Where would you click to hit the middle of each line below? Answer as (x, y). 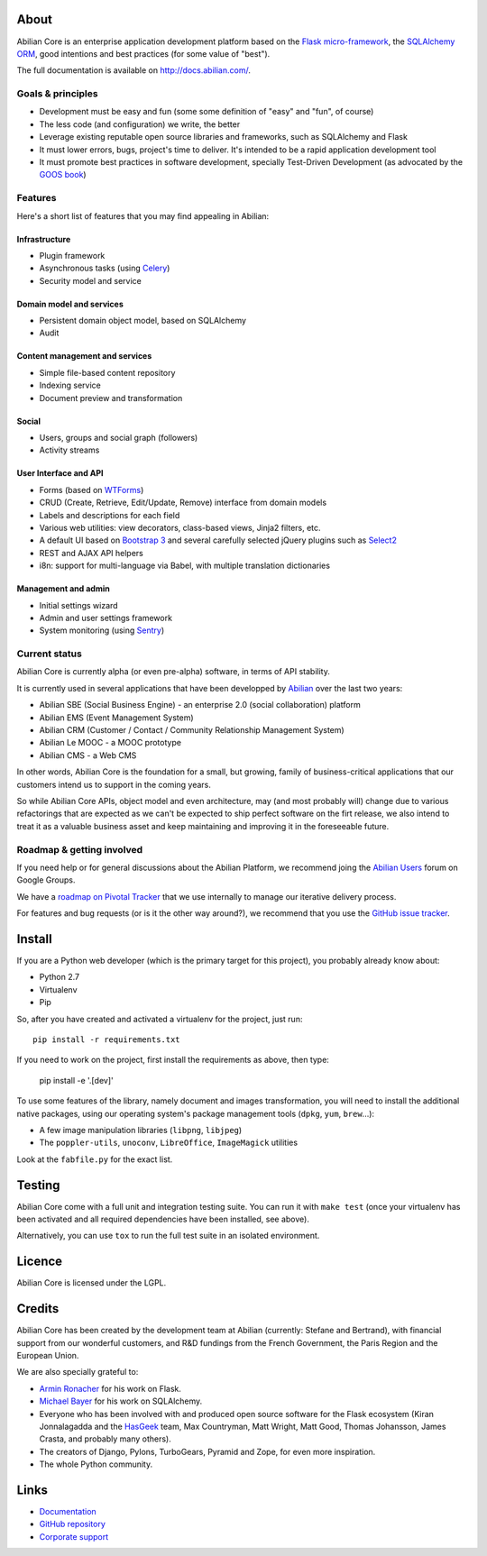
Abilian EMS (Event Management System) (116, 718)
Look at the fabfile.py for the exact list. (95, 1159)
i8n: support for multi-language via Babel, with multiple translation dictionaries (185, 566)
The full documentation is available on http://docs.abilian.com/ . (134, 70)
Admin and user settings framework (106, 618)
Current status (50, 654)
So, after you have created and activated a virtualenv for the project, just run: (160, 1019)
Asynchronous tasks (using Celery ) (105, 268)
